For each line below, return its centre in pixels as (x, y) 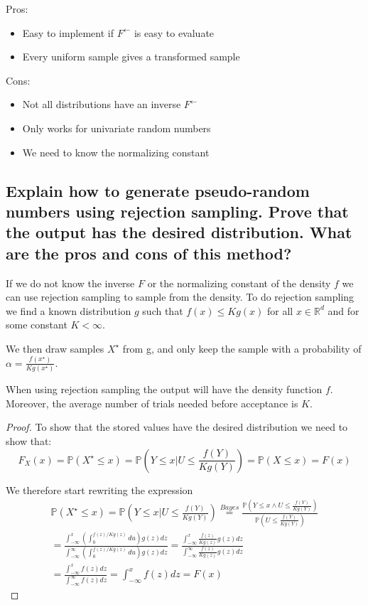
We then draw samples (55, 348)
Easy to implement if (68, 32)
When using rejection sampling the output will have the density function (164, 389)
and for (343, 310)
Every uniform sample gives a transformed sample (131, 57)
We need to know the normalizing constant (116, 152)
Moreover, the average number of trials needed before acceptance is (152, 403)
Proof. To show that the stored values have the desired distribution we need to (177, 427)
